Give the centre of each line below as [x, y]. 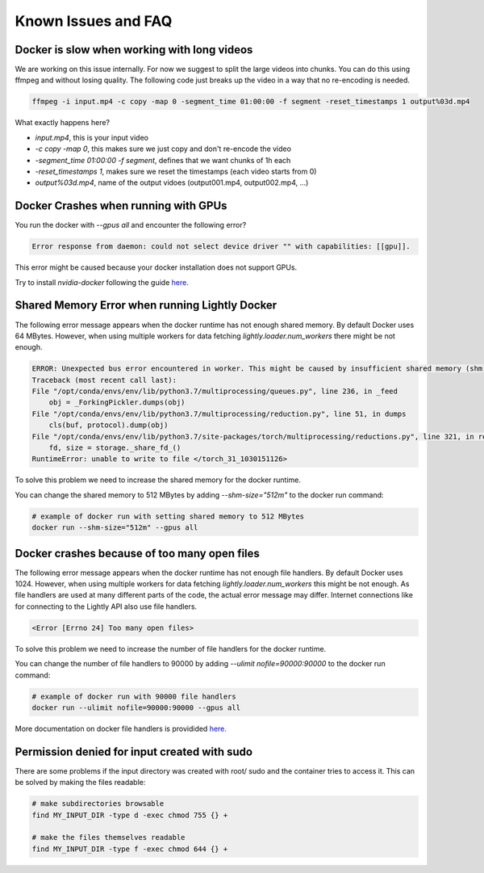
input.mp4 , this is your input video [92, 137]
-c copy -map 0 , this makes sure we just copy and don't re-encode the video [163, 149]
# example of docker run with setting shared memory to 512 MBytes [168, 516]
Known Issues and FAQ [94, 21]
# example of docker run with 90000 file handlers [134, 696]
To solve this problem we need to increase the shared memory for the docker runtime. [158, 480]
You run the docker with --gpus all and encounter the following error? [131, 225]
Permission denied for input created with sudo [134, 751]
